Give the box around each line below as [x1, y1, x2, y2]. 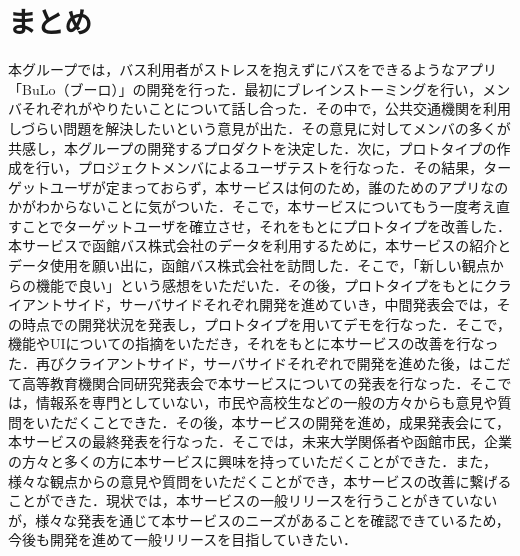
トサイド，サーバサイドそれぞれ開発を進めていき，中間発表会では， [49, 294, 497, 315]
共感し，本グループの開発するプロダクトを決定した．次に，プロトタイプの [8, 137, 497, 158]
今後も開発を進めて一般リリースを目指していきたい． [8, 529, 357, 550]
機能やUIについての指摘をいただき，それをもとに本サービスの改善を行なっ [8, 333, 499, 354]
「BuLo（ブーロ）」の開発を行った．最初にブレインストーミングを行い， [8, 78, 483, 99]
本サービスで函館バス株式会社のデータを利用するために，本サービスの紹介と [8, 235, 512, 256]
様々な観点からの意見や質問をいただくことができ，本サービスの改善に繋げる [8, 470, 512, 491]
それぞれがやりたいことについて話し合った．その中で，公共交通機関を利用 [21, 98, 512, 119]
